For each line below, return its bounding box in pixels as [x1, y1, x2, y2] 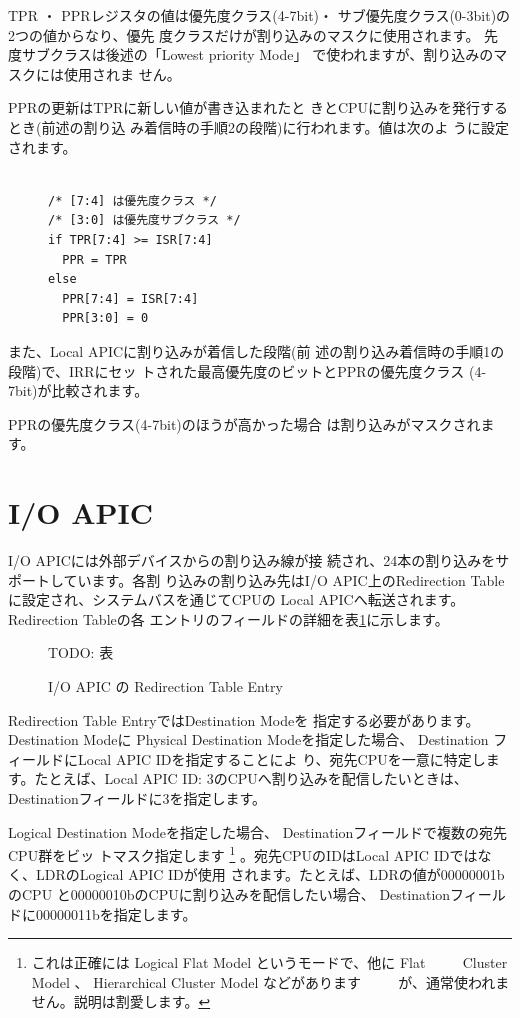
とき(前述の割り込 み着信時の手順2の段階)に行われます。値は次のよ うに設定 [8, 116, 510, 137]
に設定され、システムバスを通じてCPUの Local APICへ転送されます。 [8, 589, 465, 610]
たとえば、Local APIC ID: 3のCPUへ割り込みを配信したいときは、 [34, 768, 468, 789]
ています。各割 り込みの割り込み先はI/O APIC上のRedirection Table [63, 569, 505, 590]
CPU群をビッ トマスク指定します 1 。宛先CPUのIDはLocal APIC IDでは [8, 842, 478, 865]
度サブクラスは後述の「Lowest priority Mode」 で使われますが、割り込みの [8, 44, 494, 65]
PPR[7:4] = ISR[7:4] [62, 291, 199, 306]
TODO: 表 [48, 642, 114, 663]
